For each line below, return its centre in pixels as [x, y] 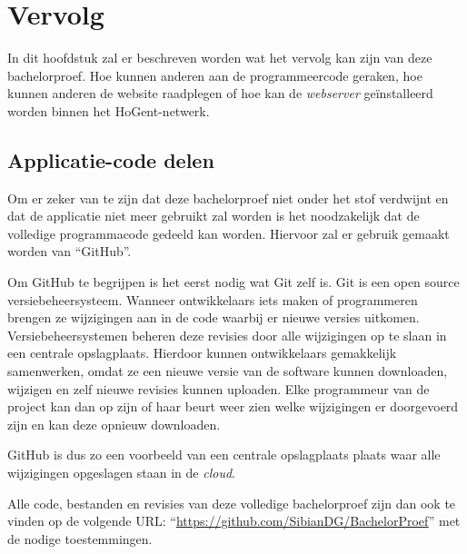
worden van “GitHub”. [70, 251]
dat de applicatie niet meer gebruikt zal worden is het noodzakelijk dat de [214, 216]
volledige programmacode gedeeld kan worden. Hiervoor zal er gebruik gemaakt [229, 233]
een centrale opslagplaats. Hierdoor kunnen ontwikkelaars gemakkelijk [202, 353]
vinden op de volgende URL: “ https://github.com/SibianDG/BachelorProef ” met [234, 521]
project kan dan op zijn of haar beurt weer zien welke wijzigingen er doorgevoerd [233, 406]
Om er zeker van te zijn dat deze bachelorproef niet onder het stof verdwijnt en [228, 198]
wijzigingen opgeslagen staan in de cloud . [121, 473]
